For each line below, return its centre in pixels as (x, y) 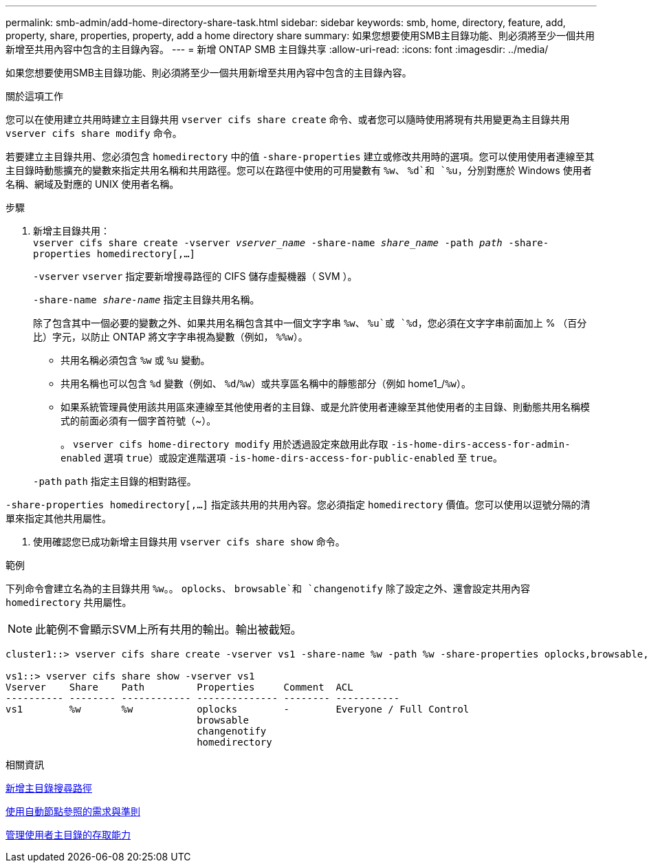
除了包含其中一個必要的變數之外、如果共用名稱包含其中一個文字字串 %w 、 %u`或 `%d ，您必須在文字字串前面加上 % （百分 (310, 323)
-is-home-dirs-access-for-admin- (481, 444)
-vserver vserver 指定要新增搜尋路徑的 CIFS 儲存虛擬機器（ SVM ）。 (195, 276)
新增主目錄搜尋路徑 (49, 788)
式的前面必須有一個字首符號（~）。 (139, 421)
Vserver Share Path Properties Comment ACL (179, 687)
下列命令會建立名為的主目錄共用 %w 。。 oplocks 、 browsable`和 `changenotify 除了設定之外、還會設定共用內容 (268, 588)
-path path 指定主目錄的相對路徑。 (115, 481)
